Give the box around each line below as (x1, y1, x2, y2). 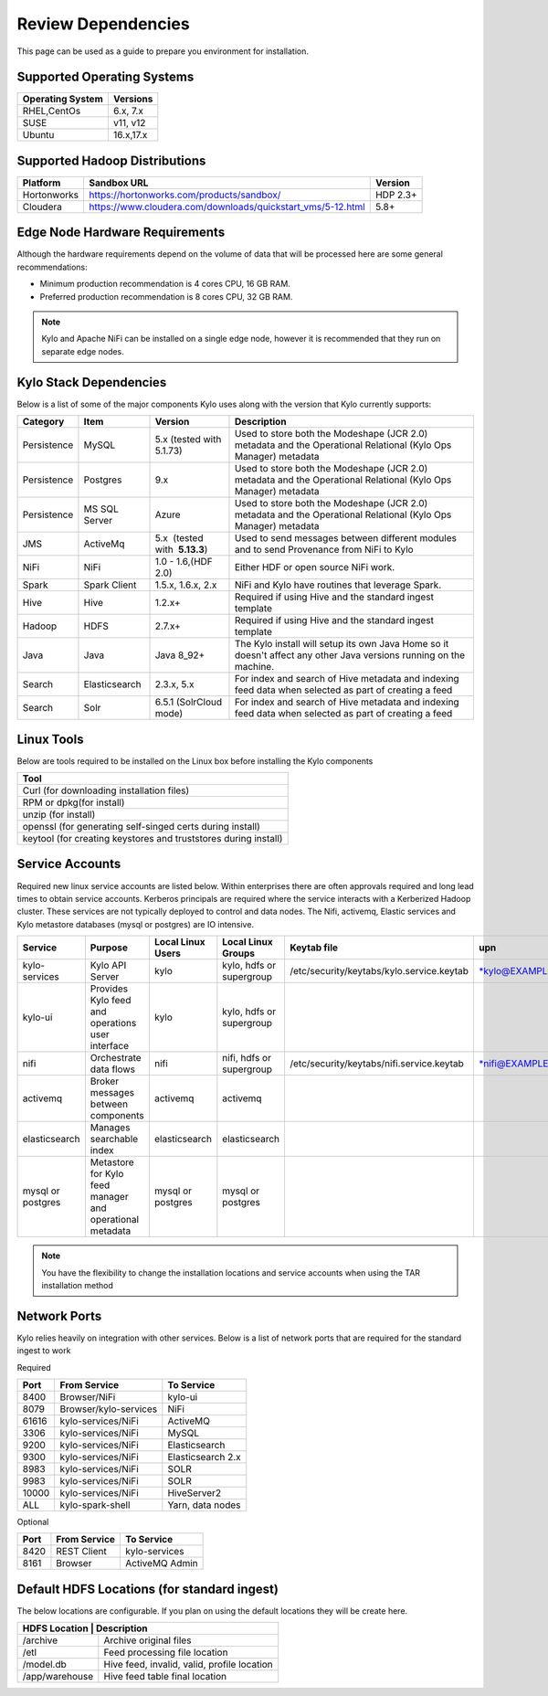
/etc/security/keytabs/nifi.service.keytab (289, 1057, 465, 1070)
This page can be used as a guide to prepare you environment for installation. (16, 46, 310, 57)
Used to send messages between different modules (234, 532, 457, 545)
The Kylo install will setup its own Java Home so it (234, 638, 449, 651)
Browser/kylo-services (59, 1403, 158, 1415)
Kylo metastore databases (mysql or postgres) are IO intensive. (16, 918, 255, 929)
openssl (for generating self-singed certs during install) (22, 821, 260, 833)
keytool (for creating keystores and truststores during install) (22, 832, 283, 845)
